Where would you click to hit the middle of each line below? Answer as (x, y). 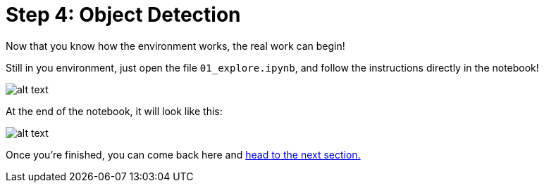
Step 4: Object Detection (123, 15)
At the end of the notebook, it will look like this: (114, 111)
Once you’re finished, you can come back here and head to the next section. (183, 154)
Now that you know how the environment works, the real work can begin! (175, 46)
